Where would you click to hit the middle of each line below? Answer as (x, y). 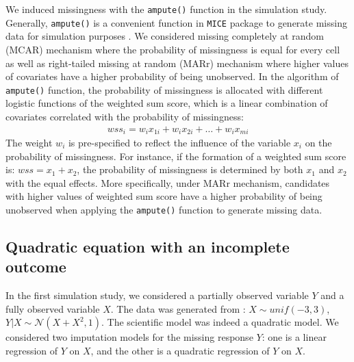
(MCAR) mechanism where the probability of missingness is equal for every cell (173, 49)
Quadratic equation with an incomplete (148, 247)
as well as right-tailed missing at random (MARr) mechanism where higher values (177, 63)
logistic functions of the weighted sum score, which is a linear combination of (167, 103)
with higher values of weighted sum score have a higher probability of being (164, 196)
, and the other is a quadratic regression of (180, 351)
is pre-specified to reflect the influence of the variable (179, 143)
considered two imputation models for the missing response (129, 337)
